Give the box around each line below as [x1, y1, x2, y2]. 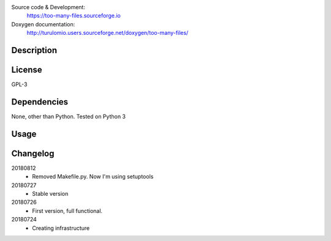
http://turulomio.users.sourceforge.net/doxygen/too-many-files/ [26, 29, 189, 37]
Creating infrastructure [32, 224, 90, 232]
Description [11, 45, 58, 55]
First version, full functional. [32, 207, 103, 214]
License [11, 65, 42, 75]
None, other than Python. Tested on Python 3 [11, 113, 126, 120]
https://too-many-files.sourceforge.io [26, 12, 121, 20]
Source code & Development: [11, 4, 86, 10]
